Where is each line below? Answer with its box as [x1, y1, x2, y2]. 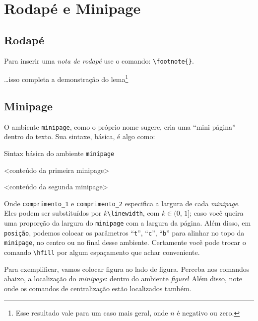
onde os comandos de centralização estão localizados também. [4, 283, 192, 293]
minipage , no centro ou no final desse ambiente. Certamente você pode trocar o [4, 237, 246, 247]
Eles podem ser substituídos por [4, 208, 102, 218]
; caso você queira [190, 208, 244, 218]
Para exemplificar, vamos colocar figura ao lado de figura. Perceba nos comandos [4, 263, 250, 274]
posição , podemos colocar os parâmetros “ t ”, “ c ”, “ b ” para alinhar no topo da [4, 227, 245, 238]
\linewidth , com [107, 208, 160, 218]
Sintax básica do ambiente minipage [4, 148, 115, 158]
